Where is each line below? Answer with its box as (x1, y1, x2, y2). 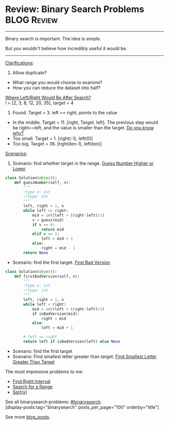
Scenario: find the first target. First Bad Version (12, 259, 111, 265)
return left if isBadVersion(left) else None (23, 339, 121, 344)
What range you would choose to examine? (12, 79, 103, 85)
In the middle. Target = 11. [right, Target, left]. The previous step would (12, 119, 158, 125)
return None (23, 250, 49, 255)
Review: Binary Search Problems (5, 4, 144, 15)
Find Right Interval (12, 378, 51, 384)
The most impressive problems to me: (5, 369, 84, 375)
